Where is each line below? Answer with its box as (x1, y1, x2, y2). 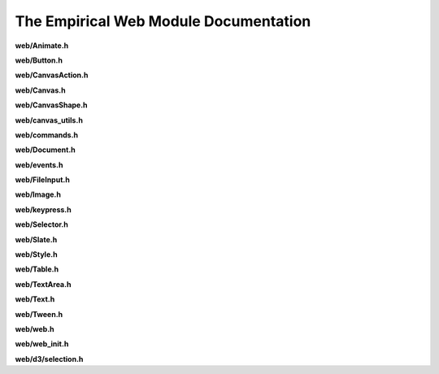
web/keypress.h (15, 204, 72, 215)
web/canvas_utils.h (15, 115, 83, 125)
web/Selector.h (15, 220, 68, 229)
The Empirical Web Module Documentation (15, 12, 311, 30)
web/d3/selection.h (15, 354, 84, 363)
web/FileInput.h (15, 175, 71, 185)
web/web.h (15, 324, 54, 333)
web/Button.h (15, 55, 63, 65)
